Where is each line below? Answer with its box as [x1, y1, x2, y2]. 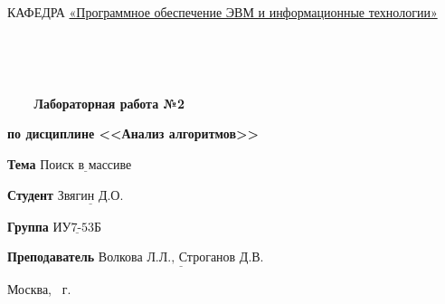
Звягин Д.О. [57, 189, 124, 203]
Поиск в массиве [40, 158, 132, 172]
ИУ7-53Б [52, 221, 102, 234]
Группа [7, 216, 49, 235]
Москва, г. [7, 279, 71, 298]
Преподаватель [7, 247, 95, 266]
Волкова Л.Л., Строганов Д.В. [98, 252, 264, 265]
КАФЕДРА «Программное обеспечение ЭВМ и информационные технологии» [7, 3, 438, 21]
